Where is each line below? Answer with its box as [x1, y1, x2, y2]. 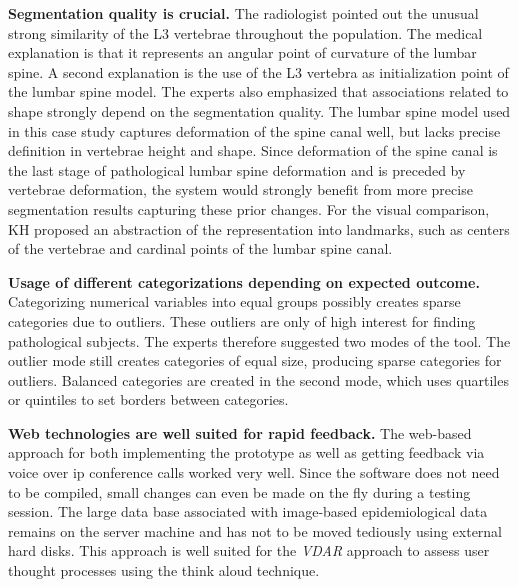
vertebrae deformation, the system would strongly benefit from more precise [8, 179, 473, 200]
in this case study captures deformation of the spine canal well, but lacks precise [8, 120, 501, 141]
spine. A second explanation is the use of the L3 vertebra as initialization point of [8, 61, 509, 82]
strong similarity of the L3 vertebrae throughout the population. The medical [8, 22, 483, 43]
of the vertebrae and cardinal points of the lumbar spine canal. [8, 238, 393, 259]
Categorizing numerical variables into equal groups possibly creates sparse [8, 291, 461, 312]
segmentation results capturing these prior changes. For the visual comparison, [8, 198, 490, 219]
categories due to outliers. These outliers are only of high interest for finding [8, 310, 476, 331]
